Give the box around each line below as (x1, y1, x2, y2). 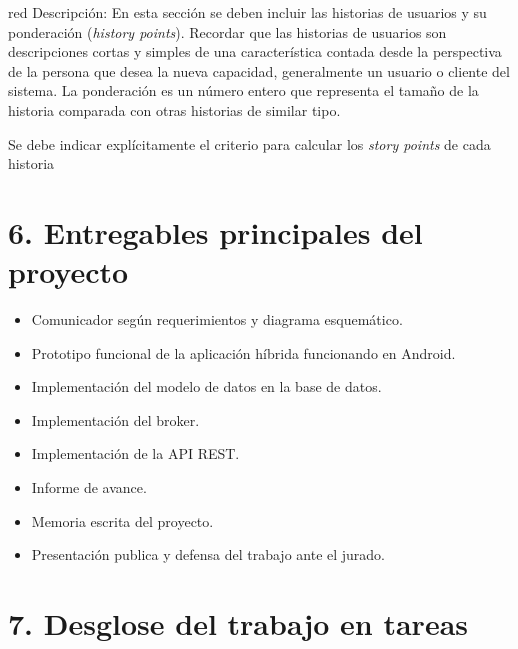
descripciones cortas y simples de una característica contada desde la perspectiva (8, 41, 502, 62)
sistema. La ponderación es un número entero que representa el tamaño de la (8, 80, 479, 101)
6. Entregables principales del (8, 211, 423, 252)
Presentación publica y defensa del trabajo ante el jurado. (31, 544, 386, 565)
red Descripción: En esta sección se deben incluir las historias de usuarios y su (8, 2, 487, 22)
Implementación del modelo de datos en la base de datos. (31, 376, 382, 397)
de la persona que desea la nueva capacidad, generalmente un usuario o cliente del (8, 60, 510, 81)
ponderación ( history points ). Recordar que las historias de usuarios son (8, 21, 447, 42)
